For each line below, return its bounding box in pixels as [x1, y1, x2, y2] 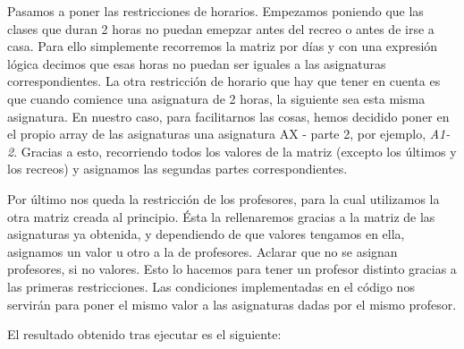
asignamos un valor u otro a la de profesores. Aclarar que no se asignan [7, 242, 398, 260]
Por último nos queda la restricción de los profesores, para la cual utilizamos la [7, 189, 440, 208]
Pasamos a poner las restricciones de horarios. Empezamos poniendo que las [7, 2, 424, 20]
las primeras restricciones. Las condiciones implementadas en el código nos [7, 277, 415, 295]
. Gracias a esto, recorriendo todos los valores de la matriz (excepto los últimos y [13, 141, 457, 160]
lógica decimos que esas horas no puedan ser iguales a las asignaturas [7, 54, 386, 72]
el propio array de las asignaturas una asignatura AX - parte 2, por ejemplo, [7, 124, 426, 143]
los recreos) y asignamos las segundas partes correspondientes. [7, 159, 348, 178]
